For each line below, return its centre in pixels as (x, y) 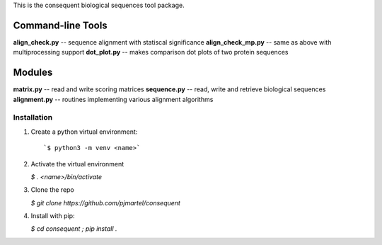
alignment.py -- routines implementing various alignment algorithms (113, 99)
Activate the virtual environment (77, 164)
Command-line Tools (60, 25)
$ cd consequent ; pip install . (74, 229)
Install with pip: (53, 216)
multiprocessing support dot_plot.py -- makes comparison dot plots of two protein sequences (151, 52)
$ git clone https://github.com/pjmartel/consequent (105, 203)
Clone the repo (52, 190)
